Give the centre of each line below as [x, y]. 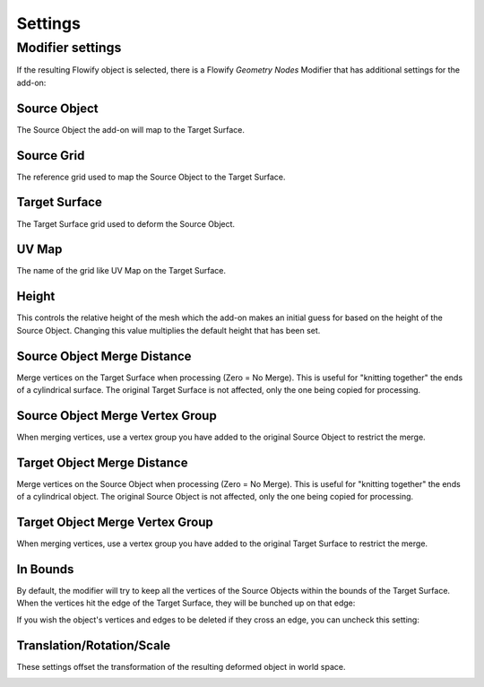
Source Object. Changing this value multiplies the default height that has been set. [169, 330]
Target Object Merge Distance [102, 462]
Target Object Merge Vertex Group [115, 522]
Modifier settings [69, 48]
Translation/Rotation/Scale [94, 645]
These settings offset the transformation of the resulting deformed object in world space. [181, 666]
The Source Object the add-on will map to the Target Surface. [131, 129]
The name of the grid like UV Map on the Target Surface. [121, 271]
